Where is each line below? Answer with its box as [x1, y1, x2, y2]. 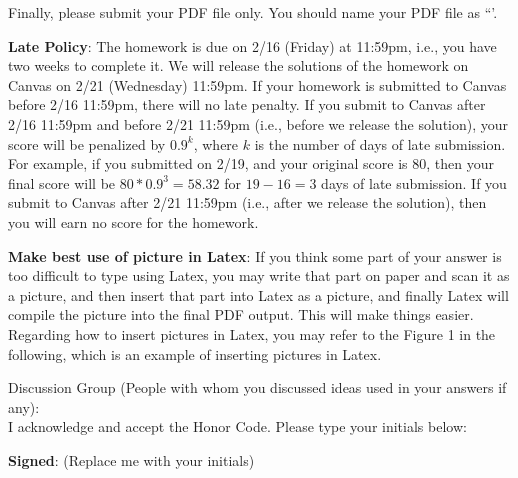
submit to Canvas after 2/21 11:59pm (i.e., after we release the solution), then [8, 192, 487, 213]
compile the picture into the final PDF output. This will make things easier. [8, 304, 474, 325]
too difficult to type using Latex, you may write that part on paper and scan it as [8, 265, 510, 286]
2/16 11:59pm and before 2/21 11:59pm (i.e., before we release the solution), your [8, 113, 509, 134]
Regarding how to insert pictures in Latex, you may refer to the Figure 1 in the [8, 323, 496, 344]
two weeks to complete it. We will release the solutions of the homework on [8, 55, 469, 76]
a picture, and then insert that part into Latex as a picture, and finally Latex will [8, 284, 509, 305]
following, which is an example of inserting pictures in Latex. [8, 343, 382, 364]
